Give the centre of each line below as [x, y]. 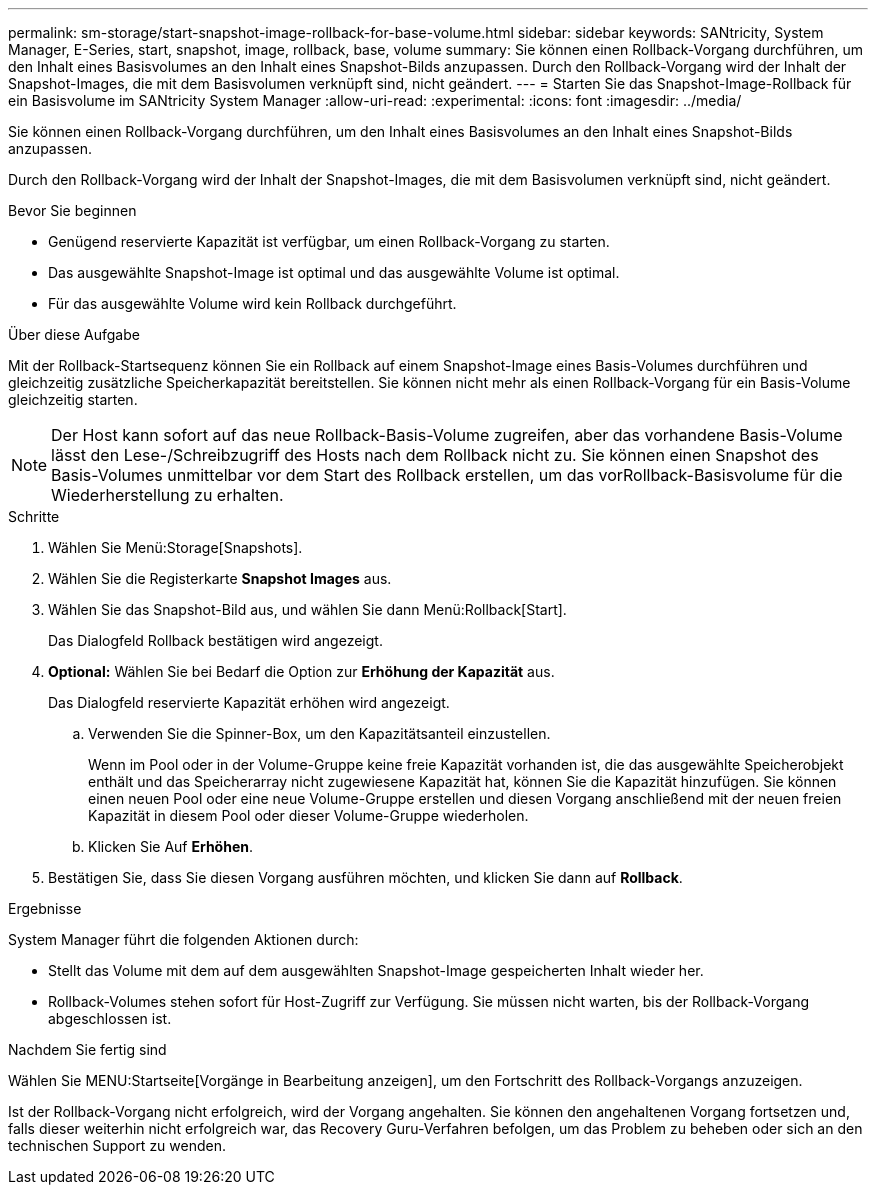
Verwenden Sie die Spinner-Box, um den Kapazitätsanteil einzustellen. [319, 733]
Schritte [34, 516]
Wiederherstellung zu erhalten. [167, 495]
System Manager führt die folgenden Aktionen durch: [183, 939]
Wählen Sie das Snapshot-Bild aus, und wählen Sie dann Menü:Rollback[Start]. [307, 609]
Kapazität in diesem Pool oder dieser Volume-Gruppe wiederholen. [308, 815]
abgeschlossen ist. [110, 1018]
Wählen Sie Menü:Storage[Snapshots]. [175, 547]
